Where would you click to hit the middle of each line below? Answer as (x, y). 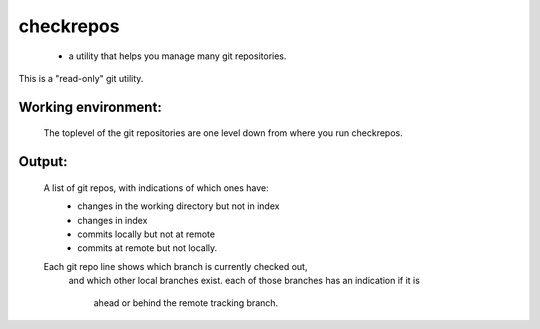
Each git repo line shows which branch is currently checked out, (175, 266)
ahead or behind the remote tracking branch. (186, 303)
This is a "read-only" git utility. (81, 78)
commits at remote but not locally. (147, 248)
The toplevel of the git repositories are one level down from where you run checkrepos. (223, 133)
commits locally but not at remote (146, 234)
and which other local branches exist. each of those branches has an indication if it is (244, 281)
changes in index (112, 220)
